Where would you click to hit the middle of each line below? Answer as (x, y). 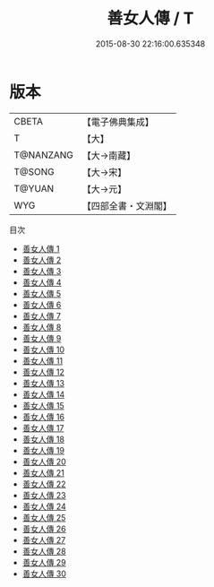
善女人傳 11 (43, 360)
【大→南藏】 (109, 155)
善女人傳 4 (42, 282)
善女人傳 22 (44, 484)
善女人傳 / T (150, 18)
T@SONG (34, 171)
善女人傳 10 (43, 350)
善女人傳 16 (43, 417)
